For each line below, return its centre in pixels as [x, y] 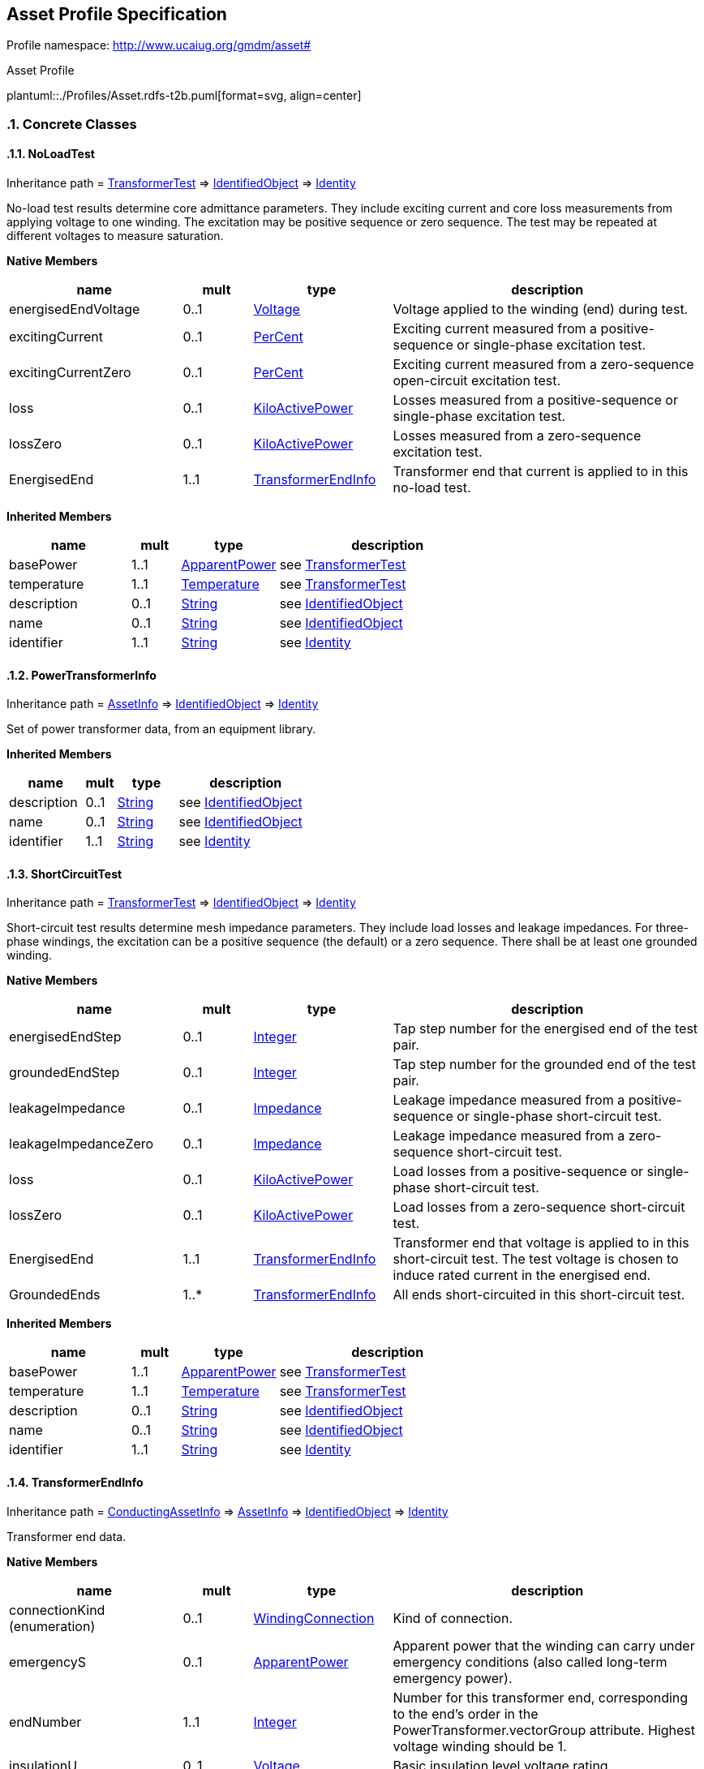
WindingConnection [314, 1618]
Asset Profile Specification [117, 14]
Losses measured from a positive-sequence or [535, 400]
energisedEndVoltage [75, 309]
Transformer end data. [67, 1536]
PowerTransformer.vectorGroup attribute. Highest [544, 1730]
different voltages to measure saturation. [115, 236]
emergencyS [48, 1662]
